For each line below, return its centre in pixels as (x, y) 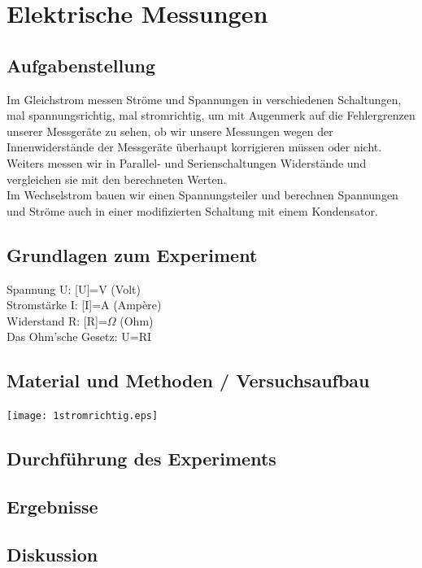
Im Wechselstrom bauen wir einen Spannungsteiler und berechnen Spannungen (202, 195)
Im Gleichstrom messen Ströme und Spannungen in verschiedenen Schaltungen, (204, 99)
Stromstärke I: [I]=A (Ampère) (84, 305)
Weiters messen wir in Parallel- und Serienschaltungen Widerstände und (187, 162)
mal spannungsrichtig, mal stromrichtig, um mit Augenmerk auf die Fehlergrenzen (211, 115)
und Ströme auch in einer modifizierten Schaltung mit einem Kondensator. (192, 210)
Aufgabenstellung (81, 65)
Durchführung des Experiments (141, 459)
